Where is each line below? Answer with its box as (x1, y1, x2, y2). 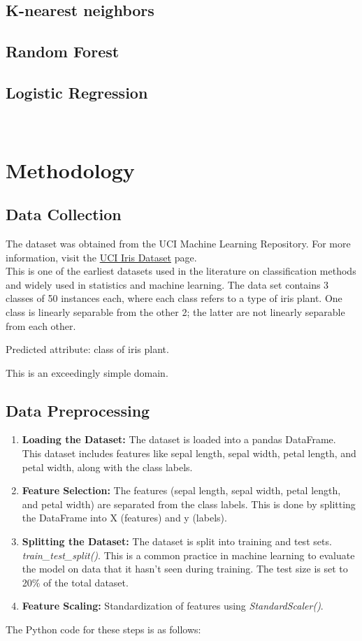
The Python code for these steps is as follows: (6, 622, 201, 637)
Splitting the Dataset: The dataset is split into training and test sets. (22, 534, 332, 549)
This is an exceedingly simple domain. (6, 365, 168, 380)
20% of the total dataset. (22, 575, 129, 589)
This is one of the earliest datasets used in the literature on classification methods (6, 264, 356, 278)
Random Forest (6, 41, 120, 62)
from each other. (6, 318, 76, 333)
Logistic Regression (6, 81, 148, 103)
